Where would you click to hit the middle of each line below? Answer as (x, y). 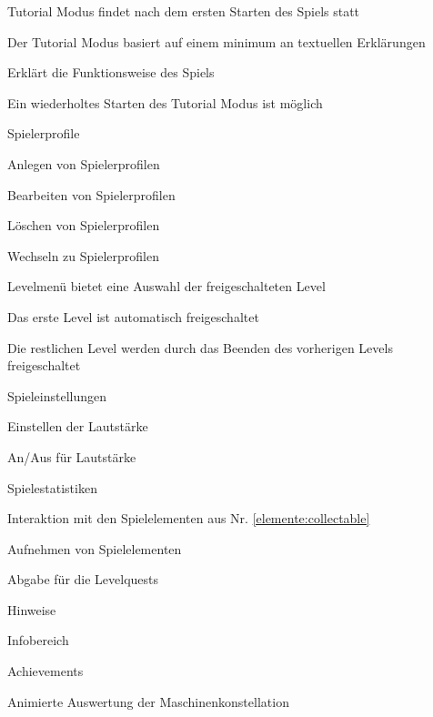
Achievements (45, 671)
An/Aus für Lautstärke (72, 456)
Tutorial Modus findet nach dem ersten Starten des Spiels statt (184, 11)
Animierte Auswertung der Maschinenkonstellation (148, 701)
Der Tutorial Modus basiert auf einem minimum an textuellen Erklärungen (216, 41)
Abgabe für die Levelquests (83, 579)
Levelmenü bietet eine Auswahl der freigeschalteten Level (166, 286)
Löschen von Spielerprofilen (84, 225)
